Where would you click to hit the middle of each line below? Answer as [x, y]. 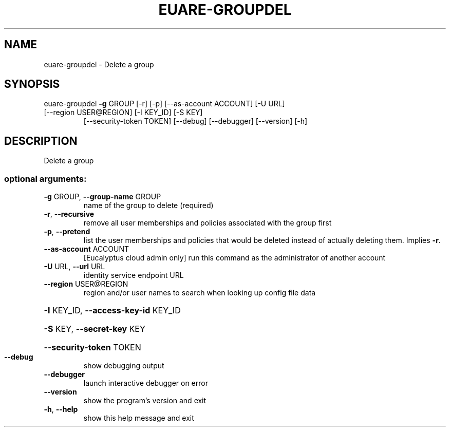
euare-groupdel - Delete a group [99, 64]
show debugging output [124, 366]
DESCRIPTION [41, 141]
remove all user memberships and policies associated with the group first [208, 223]
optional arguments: [45, 179]
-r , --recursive [69, 214]
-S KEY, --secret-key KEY [95, 329]
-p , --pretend [67, 232]
